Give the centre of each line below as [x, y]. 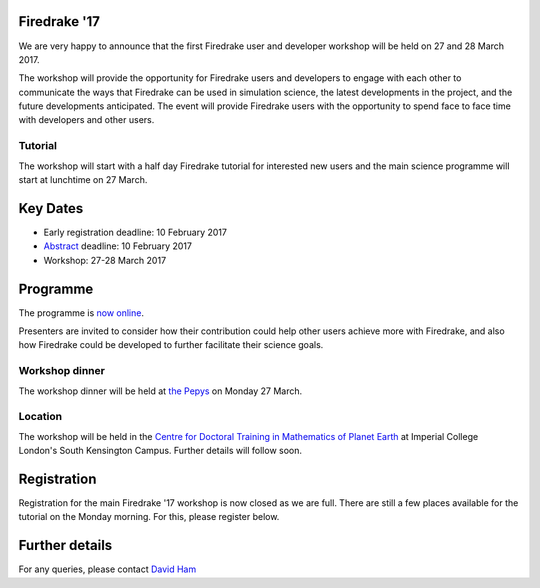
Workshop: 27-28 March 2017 [105, 260]
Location [40, 417]
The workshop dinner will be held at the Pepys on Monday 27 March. [160, 391]
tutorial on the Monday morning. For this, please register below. [149, 517]
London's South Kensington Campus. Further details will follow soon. [160, 451]
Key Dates [51, 208]
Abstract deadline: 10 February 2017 [117, 246]
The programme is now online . [81, 312]
